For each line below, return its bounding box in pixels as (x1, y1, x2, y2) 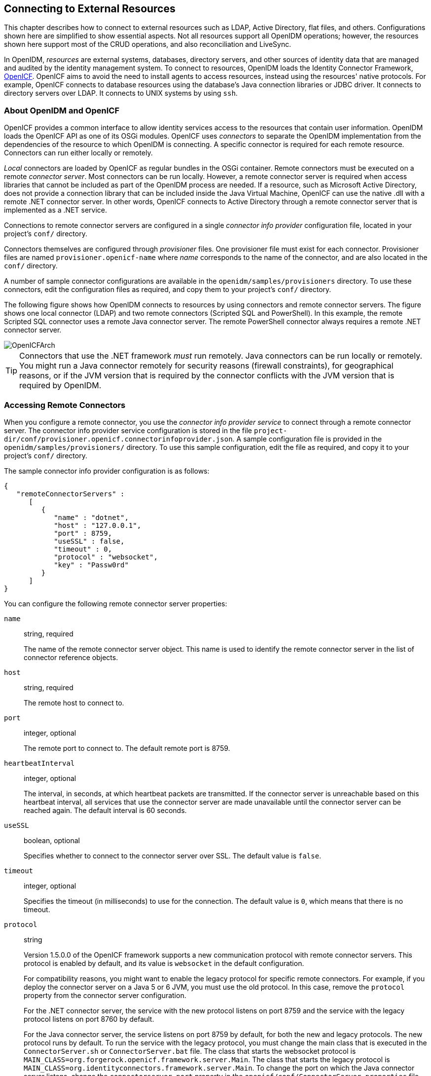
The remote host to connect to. (24, 698, 124, 707)
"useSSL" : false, (54, 537, 125, 545)
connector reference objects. (24, 653, 118, 662)
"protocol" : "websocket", (54, 553, 158, 561)
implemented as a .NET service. (4, 206, 108, 215)
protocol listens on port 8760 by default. (24, 1014, 154, 1023)
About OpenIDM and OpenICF (4, 105, 119, 115)
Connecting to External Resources (4, 2, 176, 15)
